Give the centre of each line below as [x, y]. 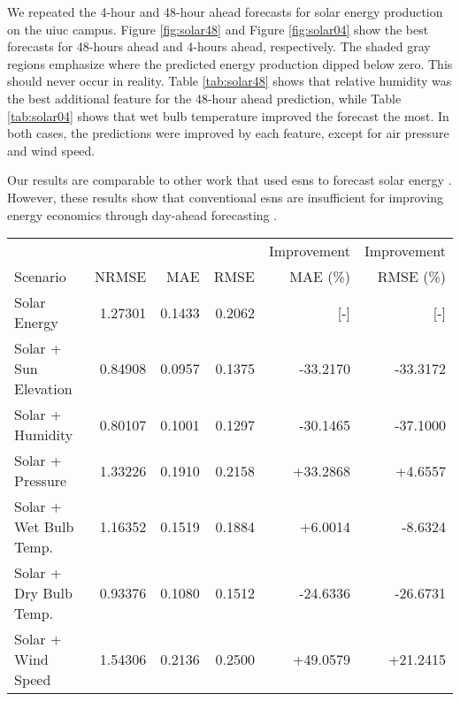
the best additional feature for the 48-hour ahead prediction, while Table [204, 98]
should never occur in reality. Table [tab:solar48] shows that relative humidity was [230, 81]
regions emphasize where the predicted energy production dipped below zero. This [230, 63]
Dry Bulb [43, 593]
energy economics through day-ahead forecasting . [142, 214]
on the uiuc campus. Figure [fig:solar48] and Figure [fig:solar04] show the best [218, 29]
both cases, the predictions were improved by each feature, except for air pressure [228, 133]
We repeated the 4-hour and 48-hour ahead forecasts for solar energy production [225, 11]
